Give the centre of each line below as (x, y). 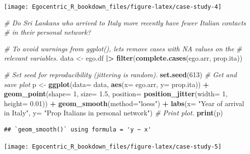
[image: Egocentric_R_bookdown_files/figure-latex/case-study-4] (113, 7)
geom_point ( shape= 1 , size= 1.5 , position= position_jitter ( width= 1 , (116, 94)
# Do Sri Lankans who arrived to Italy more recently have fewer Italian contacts (125, 22)
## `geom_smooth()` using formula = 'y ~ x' (78, 130)
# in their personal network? (48, 32)
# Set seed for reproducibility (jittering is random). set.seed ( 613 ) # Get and (121, 75)
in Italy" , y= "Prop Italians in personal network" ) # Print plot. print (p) (113, 113)
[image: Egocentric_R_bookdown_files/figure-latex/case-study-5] (113, 146)
